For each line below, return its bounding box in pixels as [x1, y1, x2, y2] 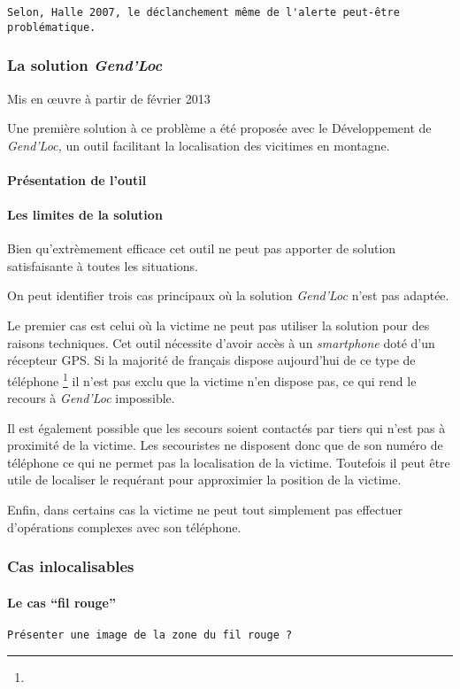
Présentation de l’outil [7, 170, 147, 189]
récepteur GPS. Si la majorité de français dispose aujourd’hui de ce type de [7, 351, 416, 369]
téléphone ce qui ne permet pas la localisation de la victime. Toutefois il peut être [7, 453, 450, 471]
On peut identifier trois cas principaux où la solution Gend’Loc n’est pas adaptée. [7, 286, 449, 305]
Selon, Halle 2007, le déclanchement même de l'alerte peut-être [7, 6, 400, 19]
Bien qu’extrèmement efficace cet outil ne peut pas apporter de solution [7, 239, 396, 258]
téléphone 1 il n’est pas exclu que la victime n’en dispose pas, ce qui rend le [7, 368, 417, 390]
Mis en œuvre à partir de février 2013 [7, 89, 211, 107]
